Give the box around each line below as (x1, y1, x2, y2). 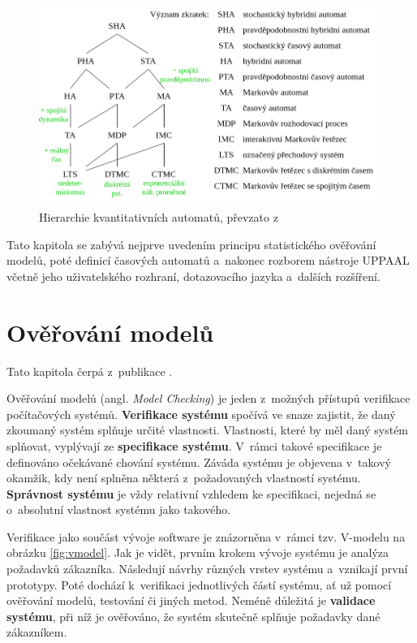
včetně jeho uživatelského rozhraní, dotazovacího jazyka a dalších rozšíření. (6, 267, 380, 284)
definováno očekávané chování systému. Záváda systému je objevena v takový (6, 453, 391, 470)
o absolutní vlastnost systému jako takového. (6, 501, 231, 518)
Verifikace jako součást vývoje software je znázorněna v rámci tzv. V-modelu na (6, 528, 406, 545)
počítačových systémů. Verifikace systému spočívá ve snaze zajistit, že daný (6, 405, 396, 422)
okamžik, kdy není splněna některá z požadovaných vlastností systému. (6, 469, 361, 486)
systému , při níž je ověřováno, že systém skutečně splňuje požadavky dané (6, 607, 380, 624)
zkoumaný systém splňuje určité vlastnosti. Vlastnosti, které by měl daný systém (6, 421, 409, 438)
